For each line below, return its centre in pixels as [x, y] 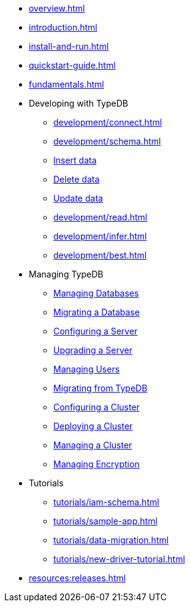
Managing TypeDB [66, 274]
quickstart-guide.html [72, 65]
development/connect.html [108, 122]
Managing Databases [96, 293]
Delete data [77, 179]
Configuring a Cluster [97, 407]
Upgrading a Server [93, 350]
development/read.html [101, 217]
